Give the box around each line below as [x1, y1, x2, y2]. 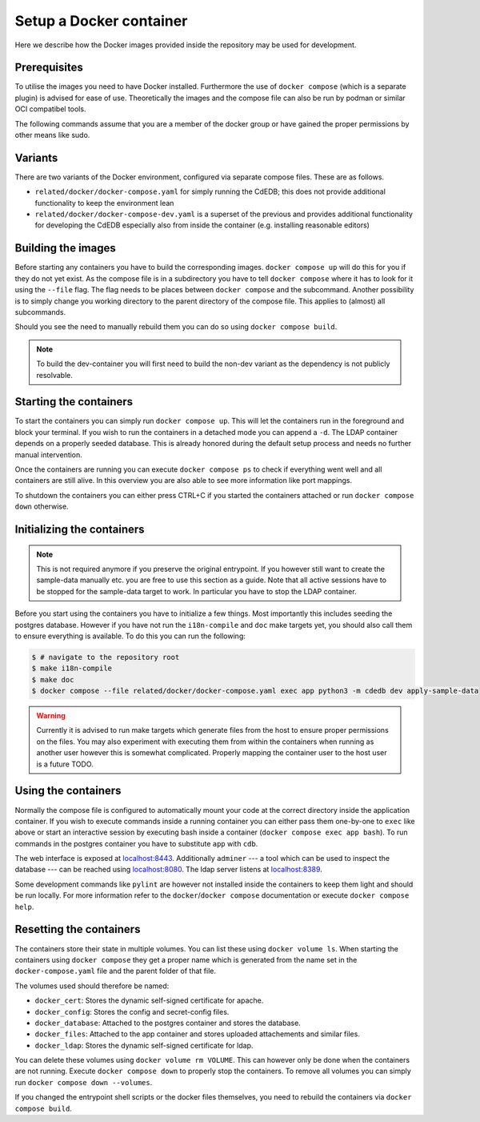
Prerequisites [14, 61, 83, 74]
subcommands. [14, 307, 66, 316]
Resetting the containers [14, 923, 141, 936]
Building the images [14, 241, 116, 255]
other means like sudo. [14, 131, 90, 140]
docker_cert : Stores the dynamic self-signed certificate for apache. [34, 995, 264, 1005]
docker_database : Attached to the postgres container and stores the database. [34, 1018, 302, 1027]
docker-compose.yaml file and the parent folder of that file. [14, 966, 216, 976]
